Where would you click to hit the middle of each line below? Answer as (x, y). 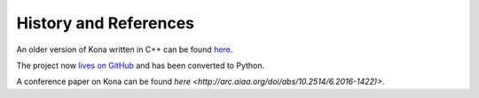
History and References (106, 23)
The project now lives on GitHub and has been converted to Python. (141, 65)
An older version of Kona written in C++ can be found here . (125, 49)
